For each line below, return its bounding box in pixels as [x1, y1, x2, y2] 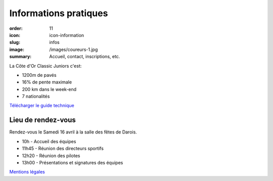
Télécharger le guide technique [9, 103, 74, 109]
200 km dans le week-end [22, 86, 77, 92]
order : [9, 25, 23, 31]
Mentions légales [9, 169, 45, 175]
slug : [9, 39, 20, 46]
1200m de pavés [22, 72, 57, 78]
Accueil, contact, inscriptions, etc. [49, 54, 120, 60]
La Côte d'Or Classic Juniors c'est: [9, 63, 82, 69]
